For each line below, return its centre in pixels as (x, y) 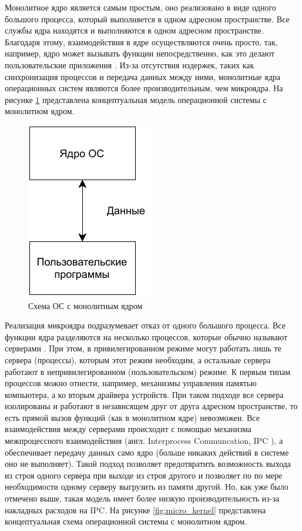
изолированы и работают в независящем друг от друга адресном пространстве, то (151, 406)
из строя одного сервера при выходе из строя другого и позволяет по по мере (144, 475)
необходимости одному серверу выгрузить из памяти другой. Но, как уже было (147, 487)
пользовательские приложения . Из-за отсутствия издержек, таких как (130, 64)
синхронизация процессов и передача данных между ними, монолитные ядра (142, 76)
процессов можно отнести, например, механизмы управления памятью (131, 383)
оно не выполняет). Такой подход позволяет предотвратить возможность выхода (148, 464)
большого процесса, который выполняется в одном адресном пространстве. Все (147, 19)
